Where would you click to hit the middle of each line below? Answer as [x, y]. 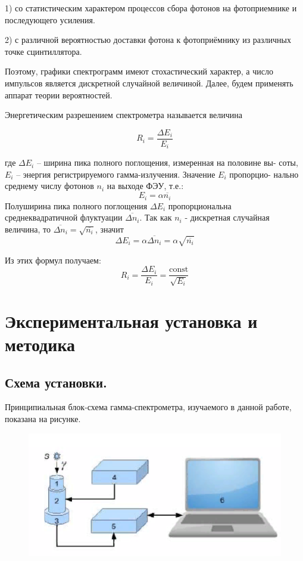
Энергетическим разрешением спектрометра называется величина [124, 115]
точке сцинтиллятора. [43, 51]
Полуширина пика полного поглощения [76, 205]
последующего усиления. [50, 19]
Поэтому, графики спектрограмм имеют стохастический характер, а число [139, 71]
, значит [109, 229]
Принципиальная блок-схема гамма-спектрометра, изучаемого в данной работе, [148, 407]
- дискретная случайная [227, 217]
